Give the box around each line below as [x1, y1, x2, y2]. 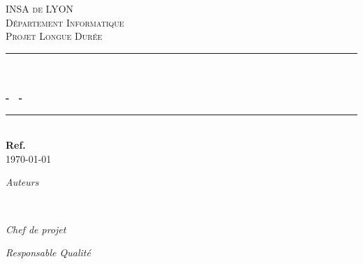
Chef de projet [6, 221, 66, 236]
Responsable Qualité [6, 245, 91, 260]
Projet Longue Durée [6, 29, 103, 43]
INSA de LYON [6, 1, 74, 15]
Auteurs [6, 175, 39, 189]
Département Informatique [6, 15, 124, 29]
